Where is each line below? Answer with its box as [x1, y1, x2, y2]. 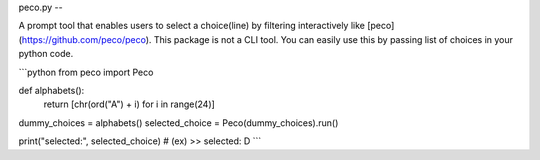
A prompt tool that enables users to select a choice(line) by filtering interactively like [18, 20, 365, 32]
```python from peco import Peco [18, 66, 154, 78]
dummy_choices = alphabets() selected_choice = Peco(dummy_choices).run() [18, 116, 339, 129]
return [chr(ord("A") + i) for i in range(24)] [43, 98, 215, 110]
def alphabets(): [18, 84, 85, 96]
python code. [18, 48, 74, 60]
